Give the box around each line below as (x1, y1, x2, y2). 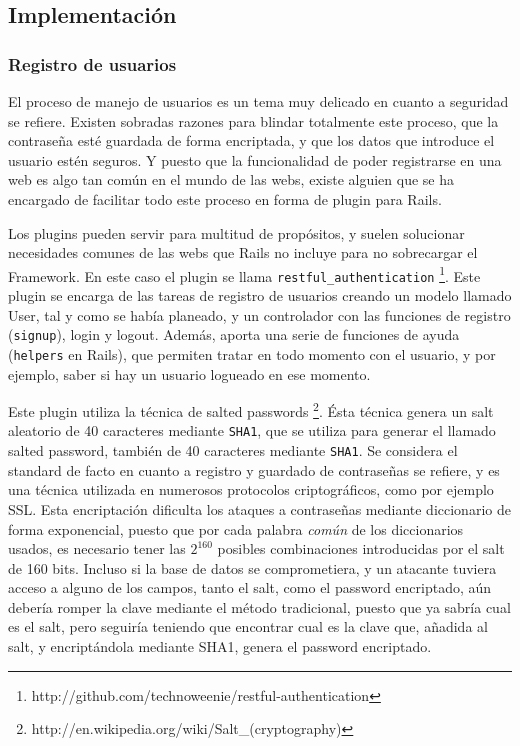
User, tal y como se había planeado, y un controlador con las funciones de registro (8, 304, 511, 325)
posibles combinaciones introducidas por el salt (217, 538, 505, 559)
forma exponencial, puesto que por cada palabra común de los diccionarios (8, 518, 464, 539)
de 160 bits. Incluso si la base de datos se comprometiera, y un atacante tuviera (8, 557, 497, 578)
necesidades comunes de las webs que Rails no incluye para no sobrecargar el (8, 242, 478, 263)
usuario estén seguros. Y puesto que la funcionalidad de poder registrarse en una (8, 149, 502, 170)
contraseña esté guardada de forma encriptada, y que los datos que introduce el (8, 130, 495, 151)
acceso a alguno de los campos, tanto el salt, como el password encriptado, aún (8, 577, 492, 598)
